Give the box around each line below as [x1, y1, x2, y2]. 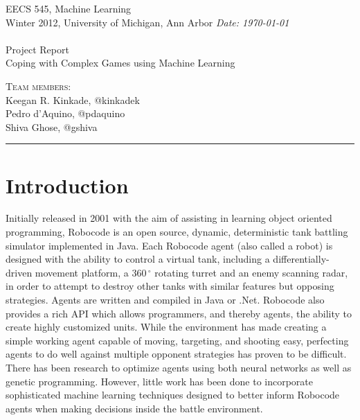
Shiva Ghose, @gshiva [6, 119, 98, 134]
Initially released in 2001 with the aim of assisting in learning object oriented [6, 211, 332, 225]
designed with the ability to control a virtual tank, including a [6, 252, 270, 266]
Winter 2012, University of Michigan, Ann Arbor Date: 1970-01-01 [6, 15, 289, 29]
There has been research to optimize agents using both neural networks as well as [6, 360, 352, 374]
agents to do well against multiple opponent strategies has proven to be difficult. [6, 347, 347, 361]
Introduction [6, 170, 129, 199]
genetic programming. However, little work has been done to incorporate [6, 374, 314, 388]
